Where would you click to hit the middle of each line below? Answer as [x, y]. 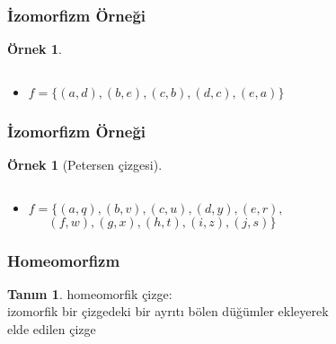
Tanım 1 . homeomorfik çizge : [90, 293]
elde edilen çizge [52, 329]
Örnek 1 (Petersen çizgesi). [85, 165]
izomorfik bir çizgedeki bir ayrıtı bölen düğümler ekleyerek [168, 311]
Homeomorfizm [64, 260]
